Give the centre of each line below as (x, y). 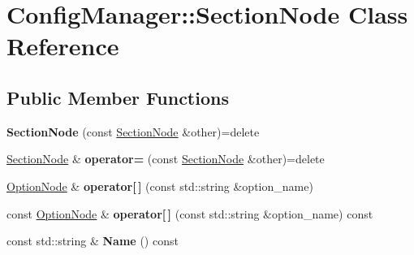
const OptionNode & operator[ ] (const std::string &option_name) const (190, 213)
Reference (63, 46)
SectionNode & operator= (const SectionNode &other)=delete (166, 159)
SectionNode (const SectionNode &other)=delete (133, 131)
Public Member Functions (118, 97)
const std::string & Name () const (93, 241)
